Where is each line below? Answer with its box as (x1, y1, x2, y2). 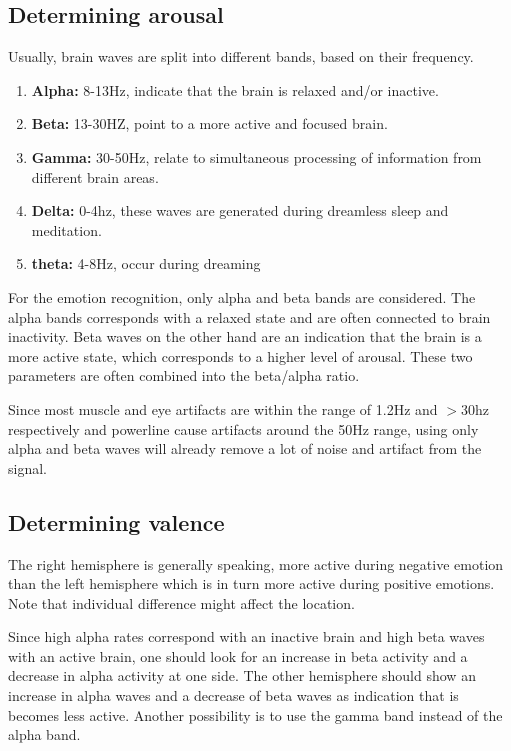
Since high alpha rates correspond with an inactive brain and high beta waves (8, 626, 485, 647)
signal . (8, 457, 47, 478)
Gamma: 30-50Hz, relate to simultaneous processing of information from (31, 146, 482, 167)
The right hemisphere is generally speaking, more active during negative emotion (8, 553, 504, 574)
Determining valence (8, 506, 225, 537)
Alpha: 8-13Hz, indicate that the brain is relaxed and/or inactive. (31, 79, 439, 100)
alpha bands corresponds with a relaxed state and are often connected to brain (8, 306, 491, 327)
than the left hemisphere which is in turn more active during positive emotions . (8, 573, 495, 594)
